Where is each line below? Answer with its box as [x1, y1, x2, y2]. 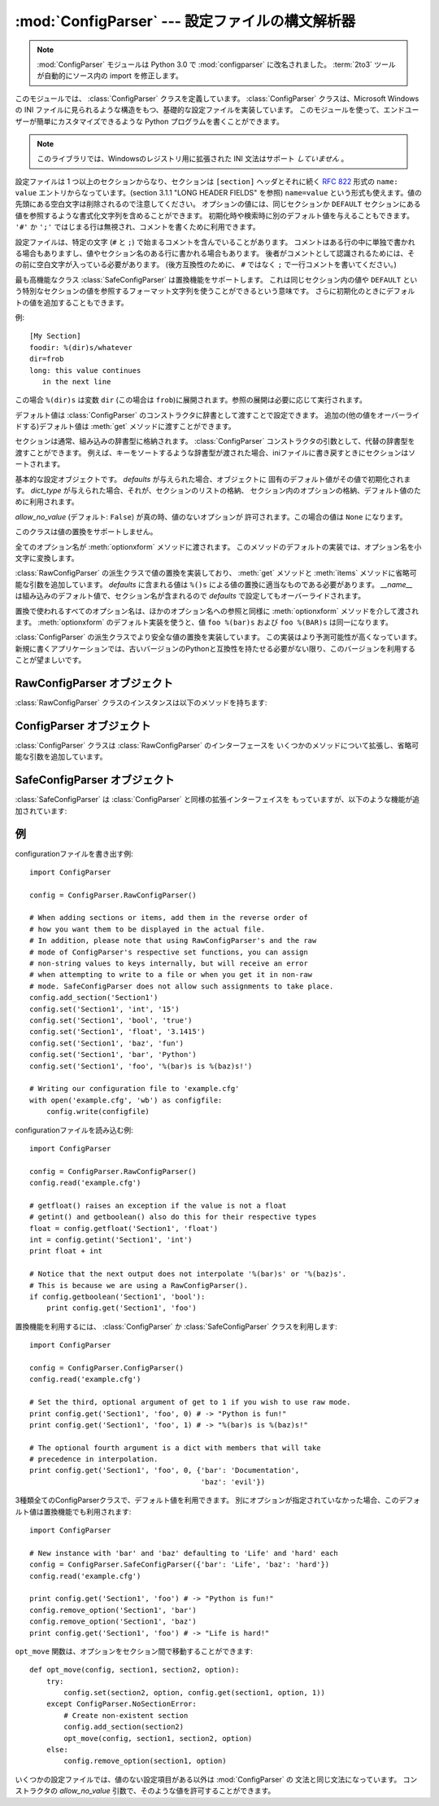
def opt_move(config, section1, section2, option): [29, 1665, 240, 1675]
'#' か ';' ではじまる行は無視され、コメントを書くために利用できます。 [15, 222, 260, 232]
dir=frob [29, 354, 64, 364]
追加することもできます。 [43, 297, 129, 307]
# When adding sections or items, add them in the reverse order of [29, 913, 308, 923]
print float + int [29, 1247, 103, 1256]
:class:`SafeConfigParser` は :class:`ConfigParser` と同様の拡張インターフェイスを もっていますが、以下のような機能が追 [15, 795, 420, 804]
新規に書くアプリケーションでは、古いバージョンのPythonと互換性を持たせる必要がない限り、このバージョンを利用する [15, 643, 416, 653]
